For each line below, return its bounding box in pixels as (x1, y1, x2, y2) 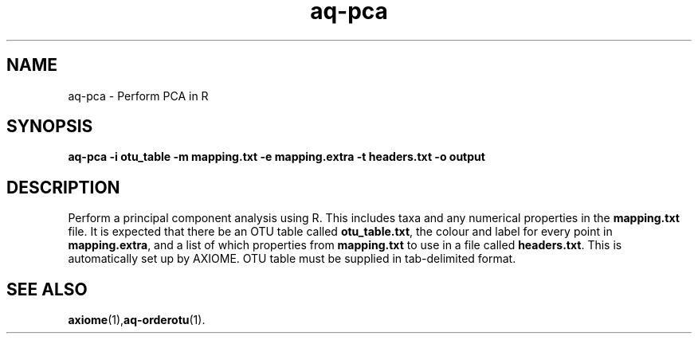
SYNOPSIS (6, 116, 93, 137)
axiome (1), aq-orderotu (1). (68, 313, 206, 327)
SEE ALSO (6, 279, 88, 299)
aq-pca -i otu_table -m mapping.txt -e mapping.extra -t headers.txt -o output (68, 150, 485, 164)
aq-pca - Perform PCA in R (68, 88, 209, 103)
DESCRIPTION (6, 177, 120, 197)
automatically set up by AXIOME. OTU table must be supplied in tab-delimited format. (68, 252, 516, 266)
